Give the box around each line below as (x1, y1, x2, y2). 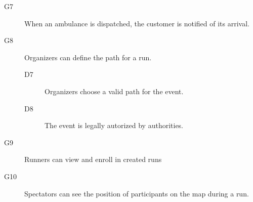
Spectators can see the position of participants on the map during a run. (24, 188, 249, 198)
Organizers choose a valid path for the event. (45, 86, 184, 96)
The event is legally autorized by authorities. (45, 120, 184, 131)
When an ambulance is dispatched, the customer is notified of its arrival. (24, 18, 250, 28)
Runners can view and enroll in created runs (24, 154, 162, 165)
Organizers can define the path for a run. (24, 52, 152, 62)
